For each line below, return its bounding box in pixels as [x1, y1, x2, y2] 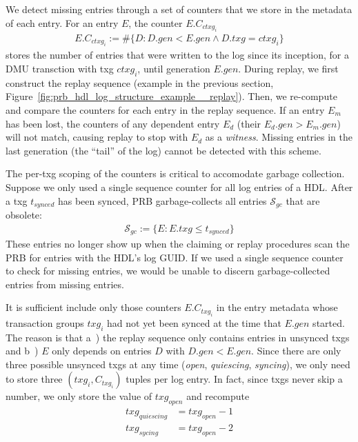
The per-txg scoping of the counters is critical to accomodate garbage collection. [6, 166, 345, 181]
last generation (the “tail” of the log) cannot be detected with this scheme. [6, 143, 321, 157]
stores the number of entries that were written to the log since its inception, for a [6, 48, 349, 62]
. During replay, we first [238, 61, 339, 76]
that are [286, 193, 320, 208]
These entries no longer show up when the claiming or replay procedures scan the [6, 237, 350, 251]
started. [312, 315, 345, 330]
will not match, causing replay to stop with [6, 130, 188, 144]
